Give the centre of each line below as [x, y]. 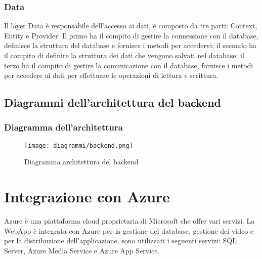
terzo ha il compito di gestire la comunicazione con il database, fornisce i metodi [129, 65]
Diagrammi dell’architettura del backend [113, 102]
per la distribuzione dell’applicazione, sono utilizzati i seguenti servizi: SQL [120, 241]
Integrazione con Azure [87, 197]
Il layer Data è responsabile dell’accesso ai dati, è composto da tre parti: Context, [131, 26]
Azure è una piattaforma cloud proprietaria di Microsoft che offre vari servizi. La [129, 221]
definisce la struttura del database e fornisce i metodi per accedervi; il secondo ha [130, 45]
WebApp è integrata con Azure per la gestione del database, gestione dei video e [129, 230]
